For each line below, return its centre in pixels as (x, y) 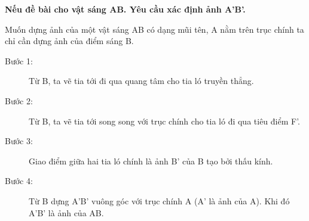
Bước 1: (19, 60)
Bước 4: (19, 181)
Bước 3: (19, 141)
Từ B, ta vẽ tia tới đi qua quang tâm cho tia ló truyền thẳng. (141, 81)
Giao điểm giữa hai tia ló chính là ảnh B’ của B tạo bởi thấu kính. (151, 161)
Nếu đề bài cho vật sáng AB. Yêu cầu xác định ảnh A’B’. (125, 9)
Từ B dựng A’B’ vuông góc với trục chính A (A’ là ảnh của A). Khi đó (159, 200)
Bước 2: (19, 100)
